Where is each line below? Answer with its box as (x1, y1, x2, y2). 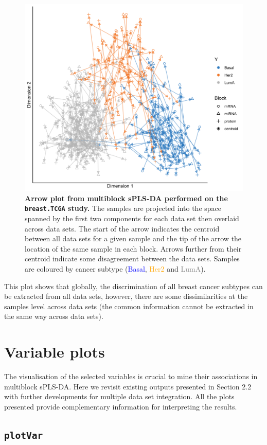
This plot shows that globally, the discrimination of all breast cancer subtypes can (4, 280, 263, 291)
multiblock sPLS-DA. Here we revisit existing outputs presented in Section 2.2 (4, 381, 252, 391)
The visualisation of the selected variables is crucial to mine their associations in (4, 371, 258, 382)
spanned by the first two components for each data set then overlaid (25, 212, 239, 223)
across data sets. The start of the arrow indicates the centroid (25, 223, 220, 234)
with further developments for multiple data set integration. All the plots (4, 391, 235, 402)
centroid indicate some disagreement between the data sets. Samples (25, 253, 240, 264)
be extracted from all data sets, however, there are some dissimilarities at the (4, 291, 248, 301)
